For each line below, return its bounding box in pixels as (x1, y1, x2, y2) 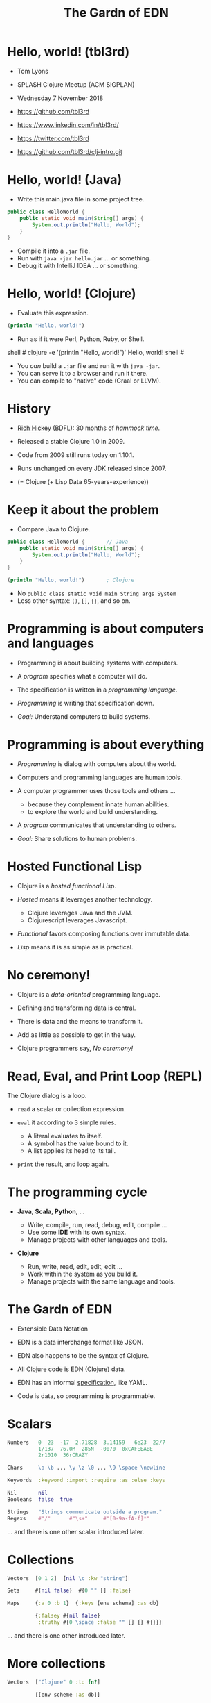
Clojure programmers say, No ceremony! (17, 1044, 134, 1052)
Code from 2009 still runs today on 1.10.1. (17, 451, 134, 459)
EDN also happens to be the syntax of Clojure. (17, 1351, 149, 1359)
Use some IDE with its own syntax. (27, 1228, 127, 1236)
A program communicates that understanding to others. (17, 821, 176, 829)
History (7, 401, 51, 417)
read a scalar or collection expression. (17, 1104, 126, 1113)
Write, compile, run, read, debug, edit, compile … (27, 1220, 167, 1229)
